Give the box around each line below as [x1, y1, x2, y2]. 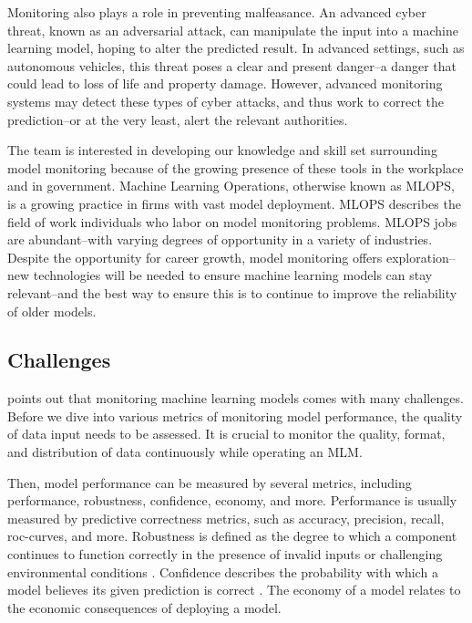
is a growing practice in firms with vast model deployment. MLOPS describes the [7, 193, 461, 213]
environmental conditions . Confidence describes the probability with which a [7, 562, 438, 581]
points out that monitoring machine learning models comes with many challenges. [7, 389, 464, 408]
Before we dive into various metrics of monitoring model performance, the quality [7, 406, 463, 425]
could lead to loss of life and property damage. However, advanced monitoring [7, 74, 443, 93]
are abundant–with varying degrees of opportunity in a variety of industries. [7, 230, 433, 249]
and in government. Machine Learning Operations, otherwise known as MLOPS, [7, 176, 456, 195]
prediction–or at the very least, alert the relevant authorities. [7, 109, 348, 129]
